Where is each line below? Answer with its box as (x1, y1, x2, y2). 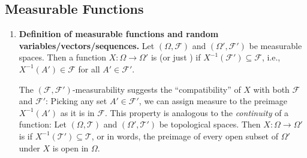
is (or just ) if (151, 51, 201, 63)
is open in (52, 141, 89, 154)
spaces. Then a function (19, 51, 107, 63)
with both (253, 83, 290, 95)
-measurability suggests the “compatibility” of (72, 83, 241, 95)
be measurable (249, 39, 302, 51)
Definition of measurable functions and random (19, 28, 219, 40)
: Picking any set (46, 95, 107, 107)
